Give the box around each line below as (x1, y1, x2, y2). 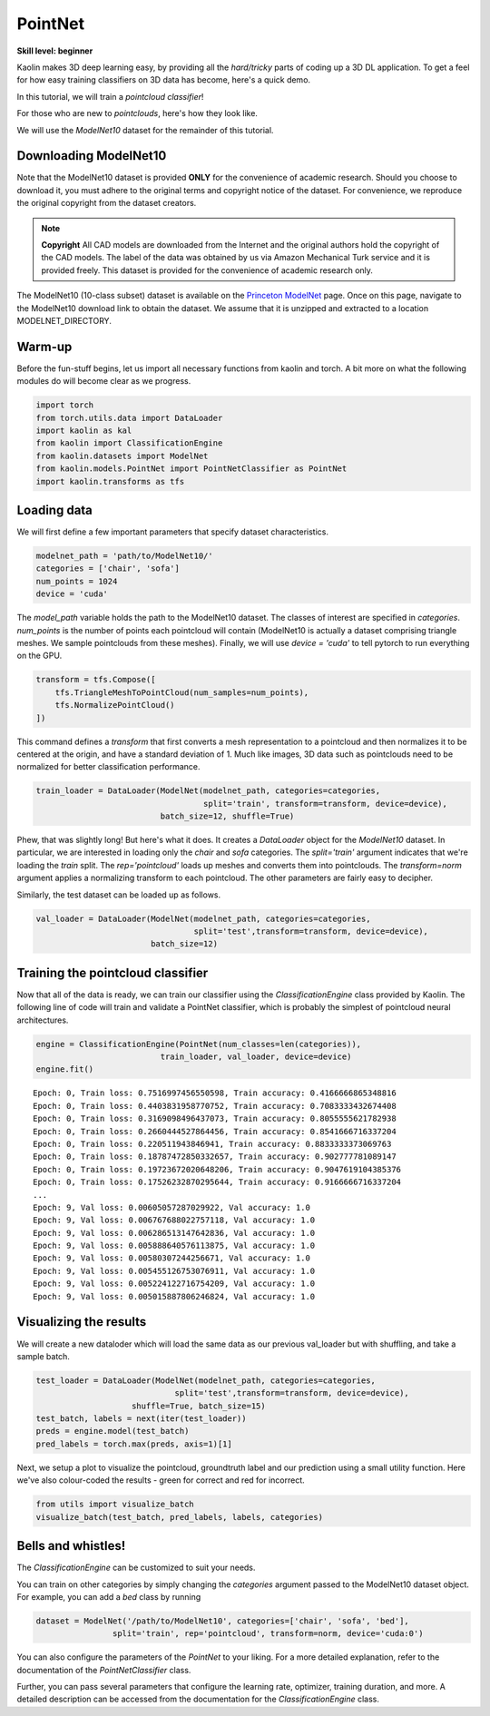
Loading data (16, 502, 93, 517)
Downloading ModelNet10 (16, 148, 167, 163)
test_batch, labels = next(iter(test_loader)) (35, 1414, 247, 1424)
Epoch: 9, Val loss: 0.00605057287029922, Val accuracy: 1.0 (33, 1202, 310, 1212)
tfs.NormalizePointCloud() (54, 700, 176, 711)
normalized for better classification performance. (16, 761, 201, 772)
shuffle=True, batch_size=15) (132, 1400, 267, 1411)
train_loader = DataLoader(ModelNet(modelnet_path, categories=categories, (35, 786, 381, 796)
